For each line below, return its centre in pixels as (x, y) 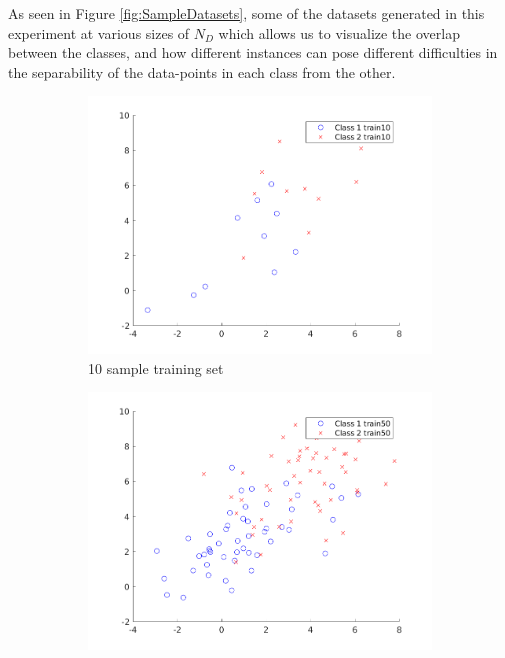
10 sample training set (156, 367)
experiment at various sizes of (99, 32)
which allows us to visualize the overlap (339, 32)
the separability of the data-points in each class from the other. (202, 71)
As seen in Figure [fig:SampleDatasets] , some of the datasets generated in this (246, 13)
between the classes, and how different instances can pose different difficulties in (253, 52)
